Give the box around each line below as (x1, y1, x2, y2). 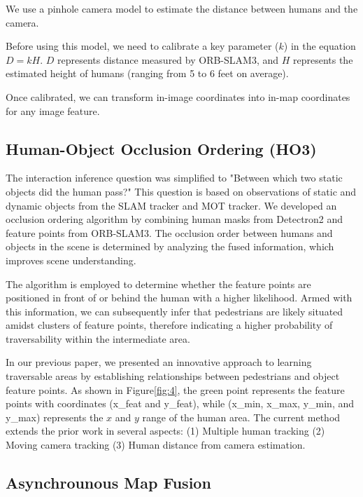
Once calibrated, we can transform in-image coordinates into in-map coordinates (6, 89, 350, 104)
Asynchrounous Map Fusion (6, 472, 211, 493)
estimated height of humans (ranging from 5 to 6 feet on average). (6, 66, 289, 81)
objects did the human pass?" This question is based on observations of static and (6, 184, 357, 198)
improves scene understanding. (6, 252, 136, 267)
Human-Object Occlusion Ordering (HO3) (6, 137, 317, 159)
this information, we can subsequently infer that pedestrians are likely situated (6, 304, 343, 318)
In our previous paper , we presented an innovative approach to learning (6, 355, 312, 369)
